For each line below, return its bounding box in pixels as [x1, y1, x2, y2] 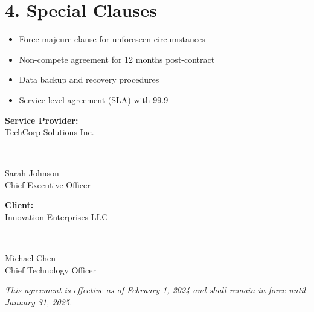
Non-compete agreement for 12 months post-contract [19, 53, 215, 65]
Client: [5, 199, 34, 211]
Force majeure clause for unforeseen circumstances [19, 33, 205, 45]
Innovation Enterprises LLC [5, 211, 108, 223]
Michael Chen [5, 252, 56, 264]
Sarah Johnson [5, 167, 59, 179]
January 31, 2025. [5, 296, 72, 308]
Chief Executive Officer [5, 178, 91, 191]
